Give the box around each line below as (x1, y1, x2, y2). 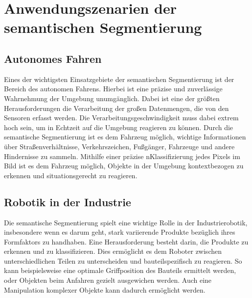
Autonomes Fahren (4, 51, 102, 66)
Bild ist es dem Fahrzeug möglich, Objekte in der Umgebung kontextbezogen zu (4, 161, 244, 171)
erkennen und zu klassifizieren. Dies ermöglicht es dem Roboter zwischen (4, 246, 222, 256)
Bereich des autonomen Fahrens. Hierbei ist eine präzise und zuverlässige (4, 83, 223, 94)
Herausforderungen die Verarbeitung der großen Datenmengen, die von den (4, 103, 229, 113)
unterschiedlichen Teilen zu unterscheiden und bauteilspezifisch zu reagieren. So (4, 255, 242, 266)
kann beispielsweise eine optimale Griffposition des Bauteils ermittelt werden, (4, 265, 236, 275)
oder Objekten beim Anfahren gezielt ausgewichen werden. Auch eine (4, 275, 212, 285)
